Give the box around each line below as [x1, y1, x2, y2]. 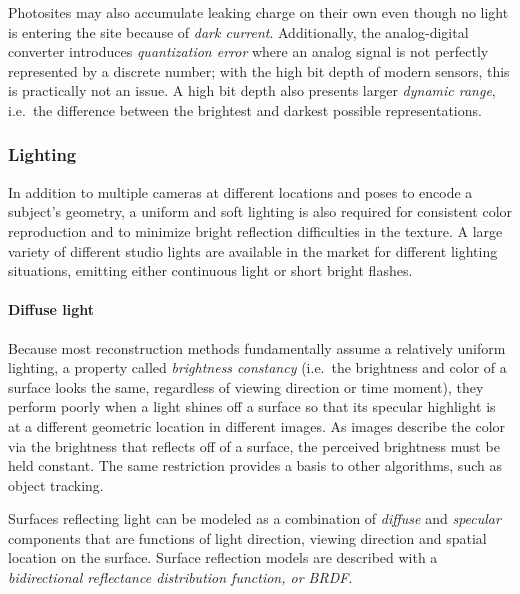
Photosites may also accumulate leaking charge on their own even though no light [8, 2, 509, 22]
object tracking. [8, 474, 104, 495]
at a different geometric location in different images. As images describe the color [8, 415, 506, 436]
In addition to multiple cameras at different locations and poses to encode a [8, 181, 473, 202]
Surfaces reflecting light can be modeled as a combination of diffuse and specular [8, 508, 501, 529]
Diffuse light [8, 299, 94, 320]
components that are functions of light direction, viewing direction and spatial [8, 527, 487, 548]
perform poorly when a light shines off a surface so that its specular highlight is [8, 396, 496, 417]
